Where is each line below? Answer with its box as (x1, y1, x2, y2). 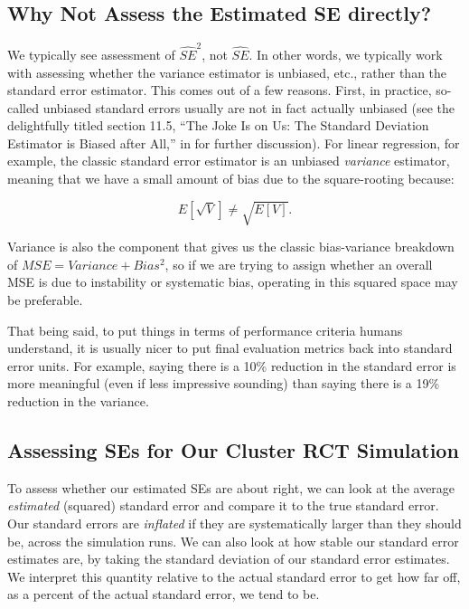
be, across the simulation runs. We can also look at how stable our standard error (7, 531, 459, 550)
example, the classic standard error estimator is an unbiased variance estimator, (7, 151, 450, 170)
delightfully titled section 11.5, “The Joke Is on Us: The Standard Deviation (7, 116, 429, 135)
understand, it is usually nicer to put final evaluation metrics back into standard (7, 338, 453, 357)
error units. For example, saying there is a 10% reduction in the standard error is (7, 356, 456, 375)
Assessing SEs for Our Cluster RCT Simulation (7, 435, 459, 463)
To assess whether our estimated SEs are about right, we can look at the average (7, 478, 455, 497)
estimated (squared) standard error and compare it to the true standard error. (7, 496, 439, 515)
